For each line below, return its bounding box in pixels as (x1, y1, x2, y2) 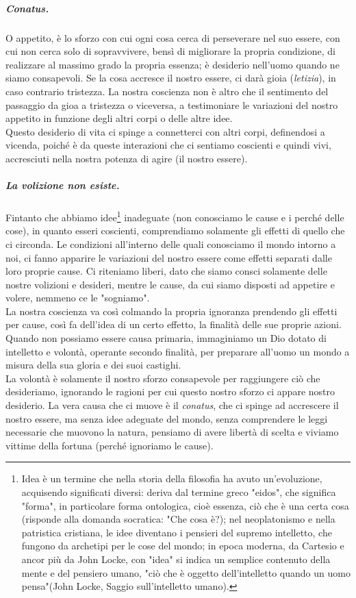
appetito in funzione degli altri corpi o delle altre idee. (5, 111, 233, 125)
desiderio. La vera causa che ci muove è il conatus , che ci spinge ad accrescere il (5, 398, 339, 412)
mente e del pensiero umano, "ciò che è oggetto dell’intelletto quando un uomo (21, 565, 351, 580)
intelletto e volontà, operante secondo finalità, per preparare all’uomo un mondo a (5, 344, 350, 358)
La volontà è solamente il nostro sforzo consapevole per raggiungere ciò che (5, 371, 320, 385)
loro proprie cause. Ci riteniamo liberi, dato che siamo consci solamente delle (5, 264, 327, 278)
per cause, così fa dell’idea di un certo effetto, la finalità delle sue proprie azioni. (5, 317, 342, 332)
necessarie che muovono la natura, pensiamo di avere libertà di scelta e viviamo (5, 425, 339, 439)
